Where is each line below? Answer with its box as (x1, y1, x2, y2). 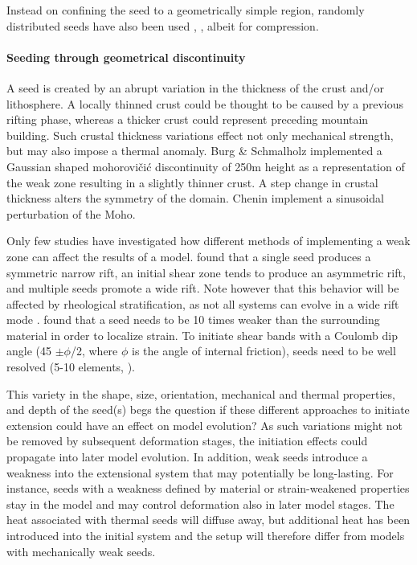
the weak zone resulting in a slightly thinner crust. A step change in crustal (6, 174, 378, 190)
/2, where (70, 342, 118, 359)
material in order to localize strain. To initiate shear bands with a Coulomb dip (6, 326, 398, 343)
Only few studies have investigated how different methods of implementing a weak (6, 232, 411, 249)
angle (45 (6, 342, 51, 359)
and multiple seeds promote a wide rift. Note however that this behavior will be (6, 280, 399, 297)
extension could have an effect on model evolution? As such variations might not (6, 416, 403, 433)
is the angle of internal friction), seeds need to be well (131, 342, 396, 359)
